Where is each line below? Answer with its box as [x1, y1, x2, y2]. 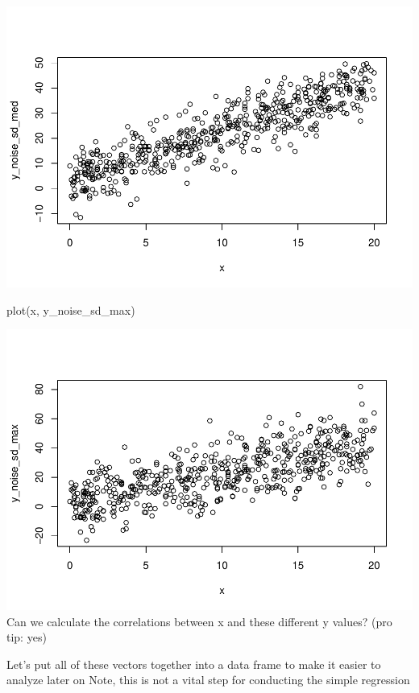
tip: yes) [6, 629, 47, 646]
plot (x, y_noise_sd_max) [6, 301, 135, 318]
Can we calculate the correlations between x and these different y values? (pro [6, 613, 392, 629]
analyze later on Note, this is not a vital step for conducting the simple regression [6, 671, 410, 688]
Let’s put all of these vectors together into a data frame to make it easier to [6, 655, 381, 672]
